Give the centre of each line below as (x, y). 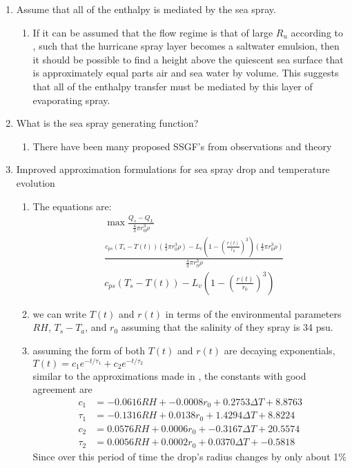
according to (317, 32)
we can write (59, 313)
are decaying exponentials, (280, 350)
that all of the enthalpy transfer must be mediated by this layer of (173, 86)
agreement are (62, 389)
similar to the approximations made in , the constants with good (169, 375)
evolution (36, 182)
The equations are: (72, 206)
